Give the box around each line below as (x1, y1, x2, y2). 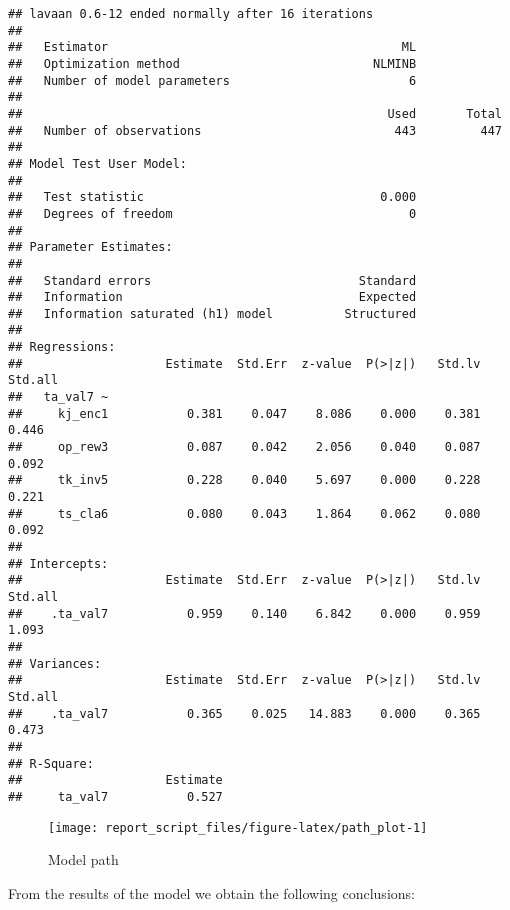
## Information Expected (8, 290, 417, 305)
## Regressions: (8, 340, 116, 355)
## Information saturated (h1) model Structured (8, 306, 417, 321)
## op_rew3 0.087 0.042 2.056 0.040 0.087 (8, 440, 481, 455)
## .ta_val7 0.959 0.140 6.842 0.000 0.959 (8, 606, 481, 621)
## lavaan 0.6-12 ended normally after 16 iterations (8, 7, 374, 21)
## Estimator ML (8, 40, 417, 55)
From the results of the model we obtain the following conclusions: (8, 882, 415, 903)
